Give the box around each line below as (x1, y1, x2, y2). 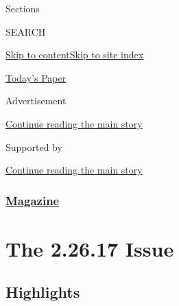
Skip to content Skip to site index (5, 47, 144, 62)
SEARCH (5, 24, 46, 38)
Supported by (5, 139, 62, 154)
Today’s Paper (5, 70, 67, 84)
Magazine (5, 191, 60, 209)
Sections (5, 1, 40, 15)
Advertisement (5, 93, 67, 108)
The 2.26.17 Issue (5, 234, 174, 262)
